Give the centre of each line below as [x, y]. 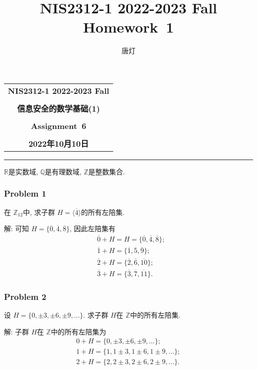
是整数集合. [107, 171]
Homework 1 [128, 27]
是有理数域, [63, 171]
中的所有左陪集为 [78, 331]
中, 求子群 [39, 212]
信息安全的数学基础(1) [59, 108]
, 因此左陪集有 [92, 228]
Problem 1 [25, 193]
